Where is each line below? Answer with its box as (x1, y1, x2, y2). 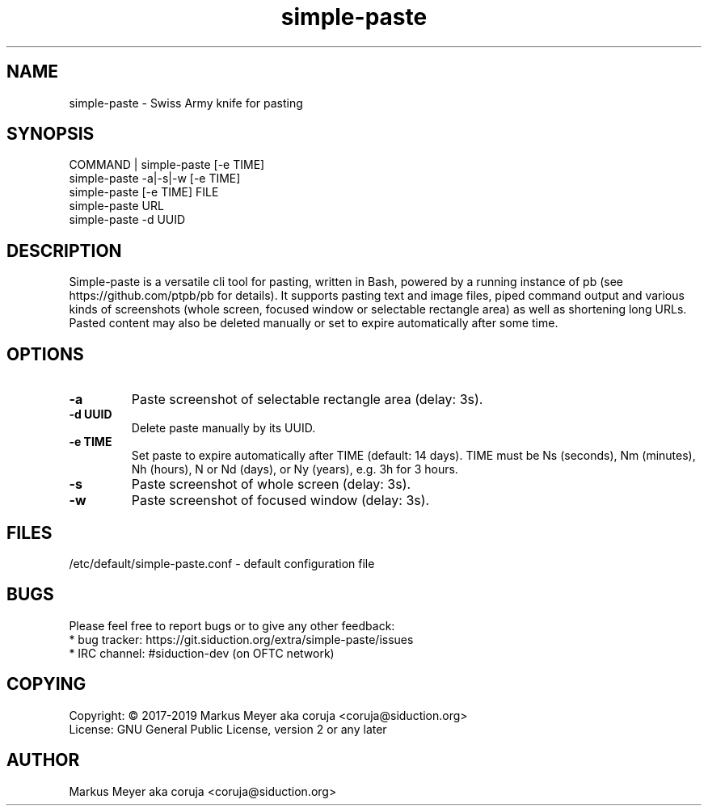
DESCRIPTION (6, 240, 122, 261)
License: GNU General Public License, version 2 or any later (69, 722, 387, 736)
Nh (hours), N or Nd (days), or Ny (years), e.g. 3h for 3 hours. (131, 462, 458, 477)
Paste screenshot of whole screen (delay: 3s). (131, 476, 411, 493)
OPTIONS (6, 343, 84, 364)
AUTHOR (6, 750, 80, 771)
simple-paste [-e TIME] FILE (69, 185, 219, 200)
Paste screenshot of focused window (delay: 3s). (131, 492, 430, 509)
